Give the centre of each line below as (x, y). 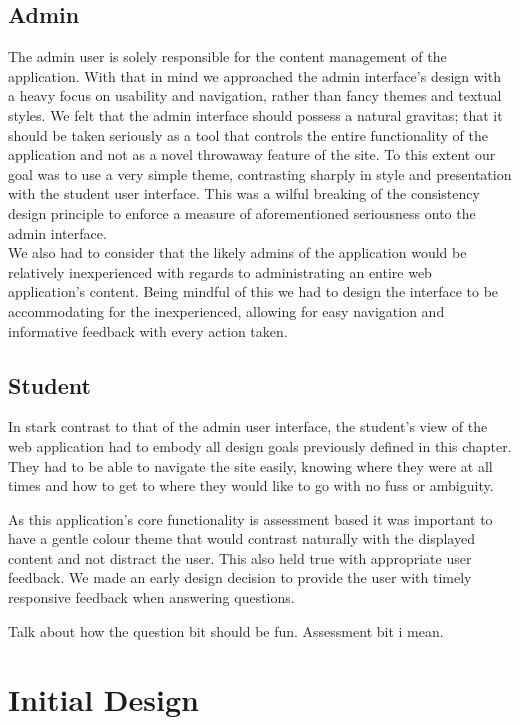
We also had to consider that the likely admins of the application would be (237, 252)
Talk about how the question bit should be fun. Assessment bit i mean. (226, 630)
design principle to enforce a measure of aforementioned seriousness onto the (242, 212)
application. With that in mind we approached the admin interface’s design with (254, 75)
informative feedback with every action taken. (148, 330)
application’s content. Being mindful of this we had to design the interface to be (253, 291)
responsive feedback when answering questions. (151, 597)
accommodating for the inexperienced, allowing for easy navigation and (226, 310)
